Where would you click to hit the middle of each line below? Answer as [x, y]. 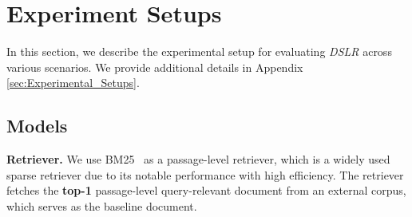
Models [37, 126]
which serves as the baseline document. [102, 205]
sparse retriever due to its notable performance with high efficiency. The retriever [205, 174]
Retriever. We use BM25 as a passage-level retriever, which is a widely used [198, 159]
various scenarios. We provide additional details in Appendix [155, 67]
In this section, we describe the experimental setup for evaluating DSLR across [199, 51]
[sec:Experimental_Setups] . [73, 83]
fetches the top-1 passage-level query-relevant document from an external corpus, [206, 190]
